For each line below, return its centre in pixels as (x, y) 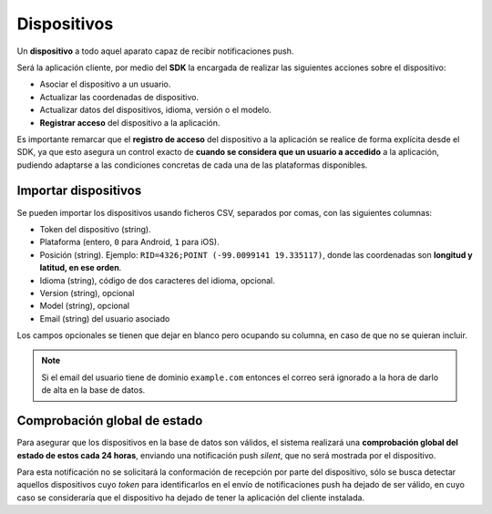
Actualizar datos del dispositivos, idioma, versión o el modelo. (156, 110)
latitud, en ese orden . (81, 268)
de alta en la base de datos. (93, 390)
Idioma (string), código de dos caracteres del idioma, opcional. (157, 280)
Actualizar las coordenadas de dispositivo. (119, 97)
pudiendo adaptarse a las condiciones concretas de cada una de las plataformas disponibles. (192, 165)
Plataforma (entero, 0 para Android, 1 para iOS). (129, 242)
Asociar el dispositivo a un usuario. (105, 84)
